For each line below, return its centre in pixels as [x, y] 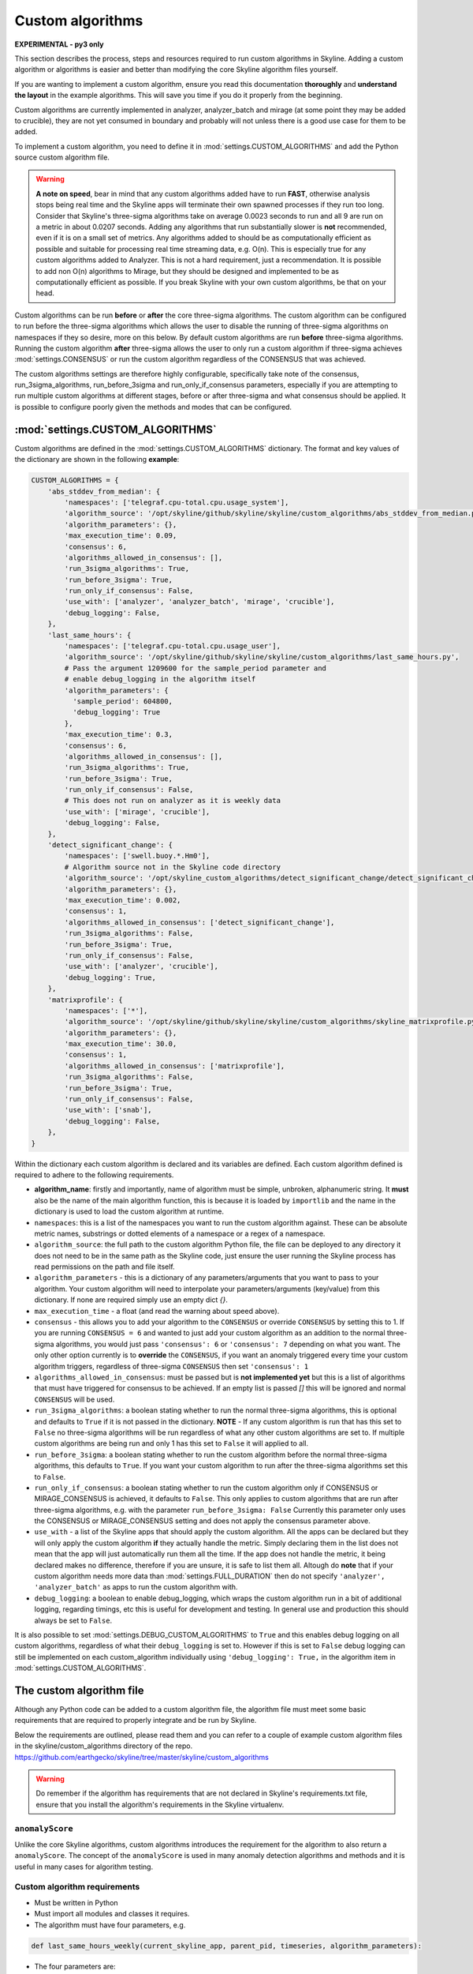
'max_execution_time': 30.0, [121, 1044]
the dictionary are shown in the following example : [97, 460]
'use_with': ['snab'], [108, 1110]
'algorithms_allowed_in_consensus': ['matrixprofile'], [175, 1066]
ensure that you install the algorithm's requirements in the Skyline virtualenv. [160, 1804]
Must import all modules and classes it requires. [112, 1914]
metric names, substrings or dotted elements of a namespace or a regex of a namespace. [180, 1233]
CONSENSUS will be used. [74, 1399]
